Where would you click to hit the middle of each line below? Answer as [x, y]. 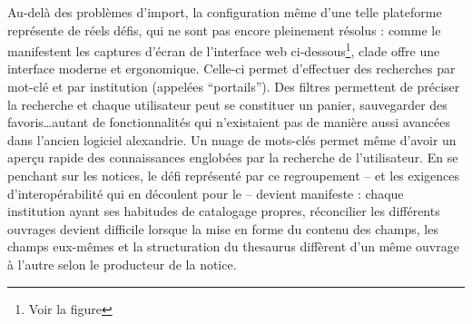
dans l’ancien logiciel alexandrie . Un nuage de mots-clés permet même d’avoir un [232, 139]
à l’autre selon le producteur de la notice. [122, 264]
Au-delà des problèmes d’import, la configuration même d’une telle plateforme [225, 12]
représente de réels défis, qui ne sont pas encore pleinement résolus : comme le [224, 29]
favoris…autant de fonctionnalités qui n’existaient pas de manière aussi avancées [229, 122]
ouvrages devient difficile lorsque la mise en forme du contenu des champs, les [223, 228]
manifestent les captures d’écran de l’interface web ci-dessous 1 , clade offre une [224, 49]
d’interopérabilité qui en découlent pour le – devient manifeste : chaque [206, 193]
